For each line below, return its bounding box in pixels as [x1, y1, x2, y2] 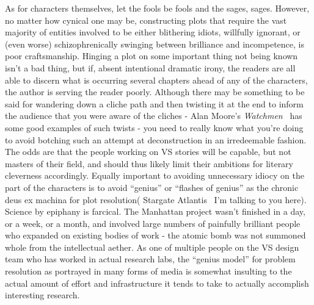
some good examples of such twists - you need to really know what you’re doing [5, 121, 304, 134]
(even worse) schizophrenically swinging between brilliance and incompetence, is [5, 37, 305, 50]
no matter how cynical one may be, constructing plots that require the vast [5, 13, 287, 26]
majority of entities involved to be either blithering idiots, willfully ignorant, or [5, 26, 301, 38]
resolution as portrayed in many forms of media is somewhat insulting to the [5, 265, 292, 278]
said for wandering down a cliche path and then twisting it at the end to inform [5, 97, 304, 110]
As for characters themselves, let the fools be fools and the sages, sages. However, [5, 2, 310, 14]
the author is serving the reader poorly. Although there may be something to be [5, 85, 305, 98]
